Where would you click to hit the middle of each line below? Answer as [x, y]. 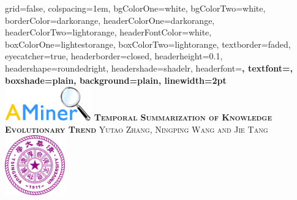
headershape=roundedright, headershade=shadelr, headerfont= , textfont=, [149, 68]
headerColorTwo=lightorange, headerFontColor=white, [108, 32]
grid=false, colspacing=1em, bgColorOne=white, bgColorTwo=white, [135, 8]
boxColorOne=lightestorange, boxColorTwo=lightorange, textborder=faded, [148, 44]
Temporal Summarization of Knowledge [183, 117]
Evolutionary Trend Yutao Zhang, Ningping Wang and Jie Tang [137, 129]
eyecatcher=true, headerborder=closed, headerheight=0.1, [114, 56]
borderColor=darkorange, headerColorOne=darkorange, [110, 20]
